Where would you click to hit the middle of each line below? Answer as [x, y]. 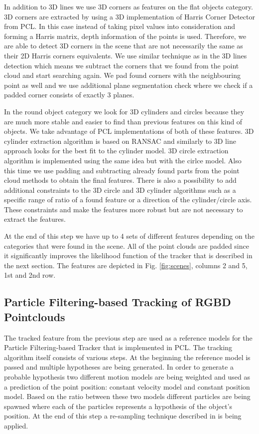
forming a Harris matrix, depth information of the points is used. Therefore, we [125, 36]
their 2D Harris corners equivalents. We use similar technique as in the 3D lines [126, 55]
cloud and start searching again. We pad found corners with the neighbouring [122, 75]
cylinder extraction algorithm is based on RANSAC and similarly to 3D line [120, 141]
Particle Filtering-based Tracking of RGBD [118, 302]
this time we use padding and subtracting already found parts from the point [122, 170]
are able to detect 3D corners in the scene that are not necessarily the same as [124, 46]
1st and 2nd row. [30, 275]
